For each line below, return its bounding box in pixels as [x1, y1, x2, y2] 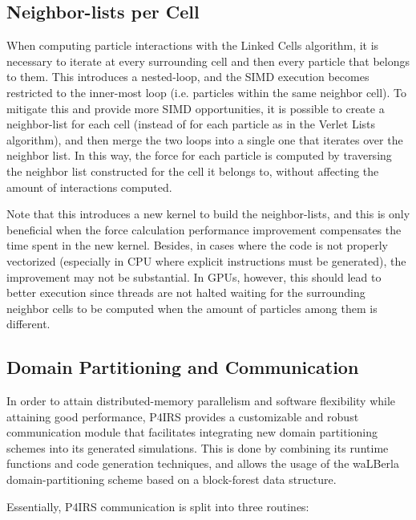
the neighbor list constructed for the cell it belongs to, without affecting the [6, 162, 379, 179]
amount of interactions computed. [6, 178, 172, 195]
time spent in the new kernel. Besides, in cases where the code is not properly [6, 237, 388, 254]
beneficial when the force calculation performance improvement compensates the [6, 221, 402, 238]
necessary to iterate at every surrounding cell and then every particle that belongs [6, 52, 410, 69]
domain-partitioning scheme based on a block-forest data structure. [6, 471, 337, 488]
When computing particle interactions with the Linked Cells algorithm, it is [6, 37, 379, 54]
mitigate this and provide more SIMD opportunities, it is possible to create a [6, 100, 385, 116]
